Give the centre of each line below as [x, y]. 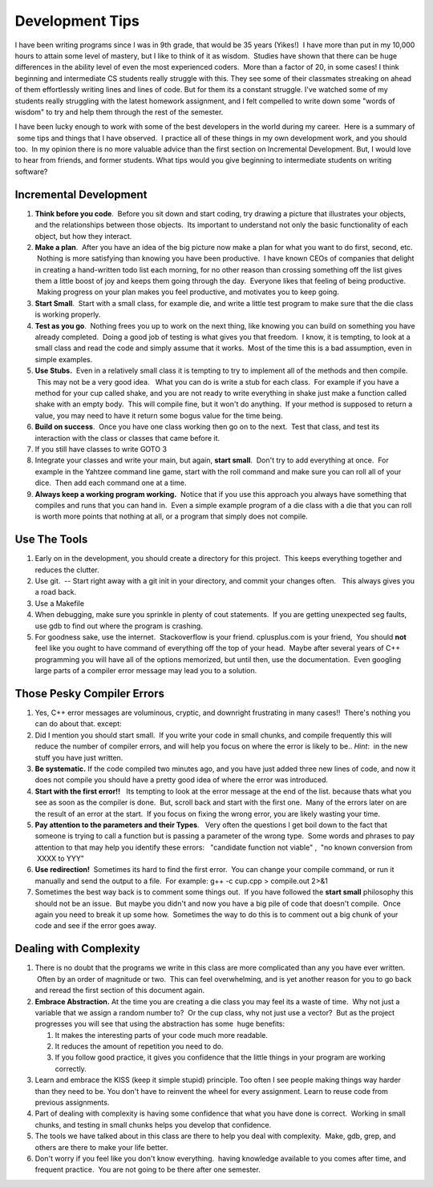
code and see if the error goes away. [95, 926]
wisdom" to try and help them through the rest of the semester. [119, 111]
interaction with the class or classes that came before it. [127, 438]
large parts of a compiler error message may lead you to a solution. [146, 671]
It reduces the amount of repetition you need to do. [139, 1047]
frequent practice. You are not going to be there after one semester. [148, 1169]
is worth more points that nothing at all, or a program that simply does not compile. [172, 516]
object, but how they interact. [83, 236]
